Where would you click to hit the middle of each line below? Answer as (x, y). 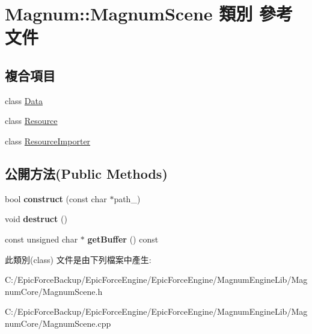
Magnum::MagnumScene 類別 (129, 14)
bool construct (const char (56, 198)
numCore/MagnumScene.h (54, 291)
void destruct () (36, 219)
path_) (127, 198)
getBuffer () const (123, 239)
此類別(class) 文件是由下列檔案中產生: (78, 259)
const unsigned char (41, 239)
